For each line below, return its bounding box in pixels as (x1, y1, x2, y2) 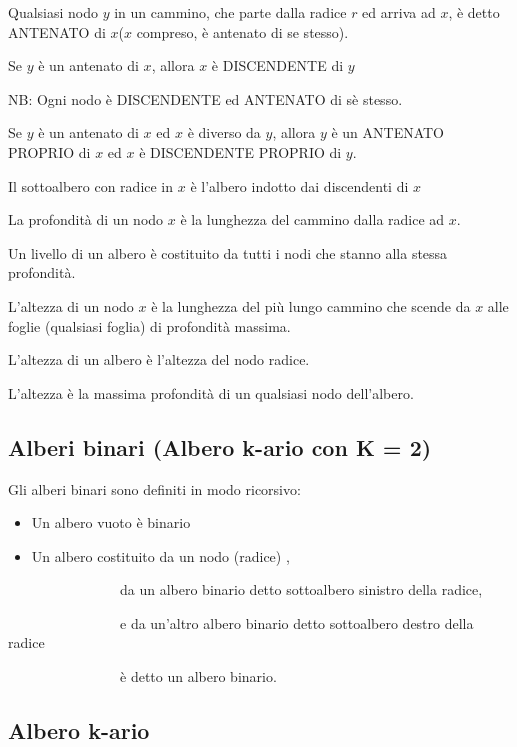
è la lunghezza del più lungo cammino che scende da (151, 295, 471, 316)
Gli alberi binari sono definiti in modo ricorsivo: (8, 478, 301, 499)
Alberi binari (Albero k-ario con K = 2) (8, 431, 432, 462)
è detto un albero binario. (119, 666, 277, 687)
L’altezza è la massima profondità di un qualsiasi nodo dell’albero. (8, 382, 414, 403)
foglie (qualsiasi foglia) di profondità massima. (8, 315, 291, 336)
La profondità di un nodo (8, 209, 164, 230)
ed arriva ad (362, 2, 436, 22)
